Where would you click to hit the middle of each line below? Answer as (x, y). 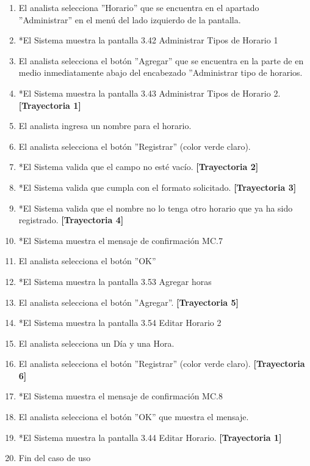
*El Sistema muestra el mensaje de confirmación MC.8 (121, 396)
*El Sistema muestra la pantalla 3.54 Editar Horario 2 (120, 323)
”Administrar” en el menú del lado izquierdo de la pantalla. (130, 19)
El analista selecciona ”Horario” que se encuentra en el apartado (139, 7)
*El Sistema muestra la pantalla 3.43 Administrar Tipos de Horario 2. (150, 93)
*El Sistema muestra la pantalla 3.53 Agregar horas (115, 281)
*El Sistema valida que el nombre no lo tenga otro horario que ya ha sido (156, 208)
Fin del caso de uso (55, 458)
